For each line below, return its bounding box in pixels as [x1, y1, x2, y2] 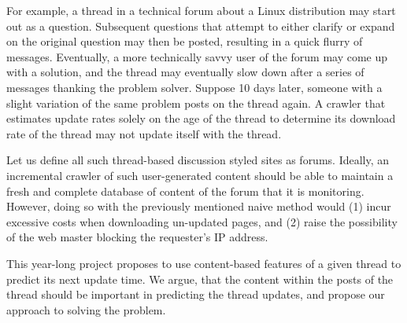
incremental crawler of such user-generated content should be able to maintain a [6, 167, 394, 183]
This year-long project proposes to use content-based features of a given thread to [6, 255, 401, 271]
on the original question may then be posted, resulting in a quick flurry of [6, 33, 363, 50]
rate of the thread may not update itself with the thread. [6, 125, 282, 141]
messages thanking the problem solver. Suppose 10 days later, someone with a [6, 79, 383, 95]
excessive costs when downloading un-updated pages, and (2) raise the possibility [6, 213, 398, 229]
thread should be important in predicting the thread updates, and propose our [6, 286, 385, 303]
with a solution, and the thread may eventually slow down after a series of [6, 64, 364, 80]
